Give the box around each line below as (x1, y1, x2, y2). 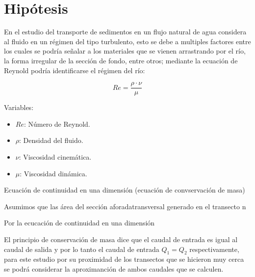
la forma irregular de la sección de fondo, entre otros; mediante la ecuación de (4, 55, 238, 65)
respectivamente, (189, 244, 239, 254)
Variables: (4, 102, 34, 112)
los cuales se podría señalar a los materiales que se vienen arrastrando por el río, (4, 46, 246, 56)
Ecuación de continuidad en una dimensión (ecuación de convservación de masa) (4, 185, 245, 195)
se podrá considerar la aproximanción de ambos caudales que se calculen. (4, 263, 224, 274)
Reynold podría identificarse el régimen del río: (4, 65, 145, 75)
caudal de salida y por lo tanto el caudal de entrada (4, 244, 159, 254)
